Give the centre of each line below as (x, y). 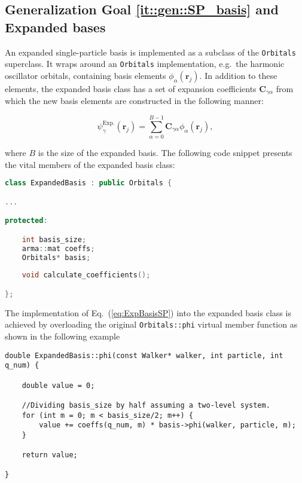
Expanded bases (55, 27)
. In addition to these (238, 75)
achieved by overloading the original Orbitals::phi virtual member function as (151, 324)
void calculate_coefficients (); (86, 275)
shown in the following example (62, 336)
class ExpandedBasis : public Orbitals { (89, 183)
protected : (26, 221)
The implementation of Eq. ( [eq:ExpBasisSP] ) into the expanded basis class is (148, 312)
